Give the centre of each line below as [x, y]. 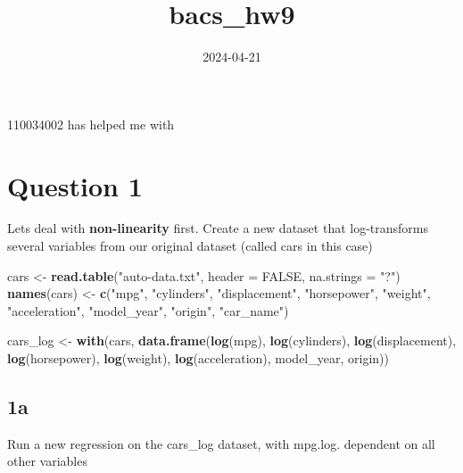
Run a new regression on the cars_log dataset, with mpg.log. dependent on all [221, 443]
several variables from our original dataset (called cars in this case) [190, 246]
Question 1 [75, 185]
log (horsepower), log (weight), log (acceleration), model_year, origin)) [198, 358]
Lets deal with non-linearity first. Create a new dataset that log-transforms [218, 228]
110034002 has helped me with [91, 124]
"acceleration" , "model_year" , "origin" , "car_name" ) [148, 310]
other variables [47, 461]
